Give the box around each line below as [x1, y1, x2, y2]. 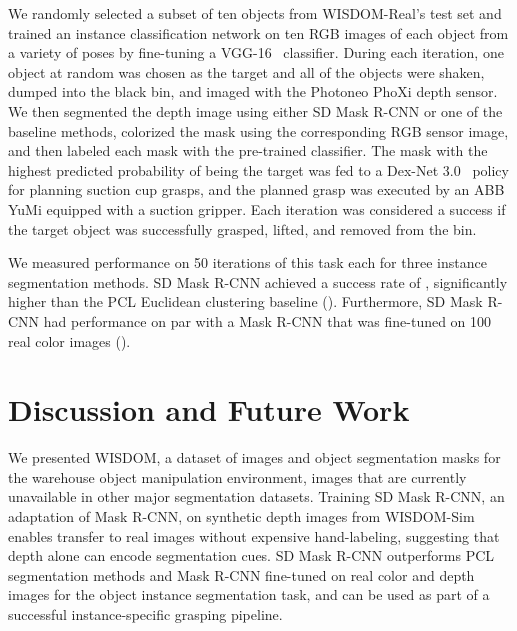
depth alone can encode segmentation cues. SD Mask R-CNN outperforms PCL [8, 545, 495, 566]
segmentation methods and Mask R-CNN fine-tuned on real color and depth [8, 564, 475, 585]
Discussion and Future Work [8, 389, 410, 430]
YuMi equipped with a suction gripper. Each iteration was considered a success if [8, 198, 506, 219]
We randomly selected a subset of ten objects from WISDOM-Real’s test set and [8, 3, 502, 23]
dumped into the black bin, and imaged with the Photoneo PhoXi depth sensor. [8, 81, 498, 102]
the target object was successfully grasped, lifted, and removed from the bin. [8, 218, 477, 239]
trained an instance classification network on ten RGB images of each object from [8, 22, 509, 43]
